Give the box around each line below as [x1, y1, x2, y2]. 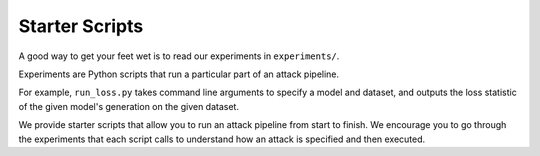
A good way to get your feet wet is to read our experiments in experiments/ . [18, 50, 340, 62]
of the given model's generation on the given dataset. [18, 100, 240, 112]
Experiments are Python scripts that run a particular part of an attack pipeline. [18, 68, 340, 80]
